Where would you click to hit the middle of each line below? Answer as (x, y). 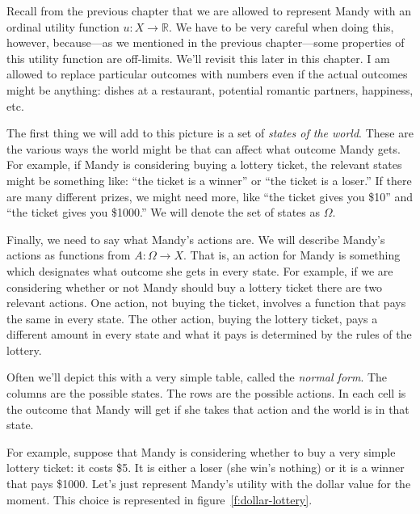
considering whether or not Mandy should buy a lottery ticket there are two (195, 286)
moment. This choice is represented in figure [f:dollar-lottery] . (160, 499)
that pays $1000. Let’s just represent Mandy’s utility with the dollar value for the (209, 484)
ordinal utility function (63, 26)
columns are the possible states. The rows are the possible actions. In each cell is (206, 393)
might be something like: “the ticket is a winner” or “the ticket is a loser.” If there (209, 180)
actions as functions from (69, 255)
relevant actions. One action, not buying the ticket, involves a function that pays (206, 303)
